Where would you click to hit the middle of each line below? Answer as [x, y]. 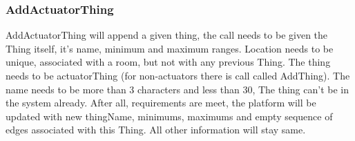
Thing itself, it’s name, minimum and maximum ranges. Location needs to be [170, 48]
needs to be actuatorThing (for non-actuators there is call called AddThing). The [178, 75]
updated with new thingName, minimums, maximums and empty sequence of [169, 116]
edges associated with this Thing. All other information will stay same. [156, 130]
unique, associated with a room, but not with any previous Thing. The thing [168, 62]
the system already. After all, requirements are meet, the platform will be [161, 103]
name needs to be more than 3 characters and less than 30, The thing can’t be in [177, 89]
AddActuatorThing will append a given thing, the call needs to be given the [167, 35]
